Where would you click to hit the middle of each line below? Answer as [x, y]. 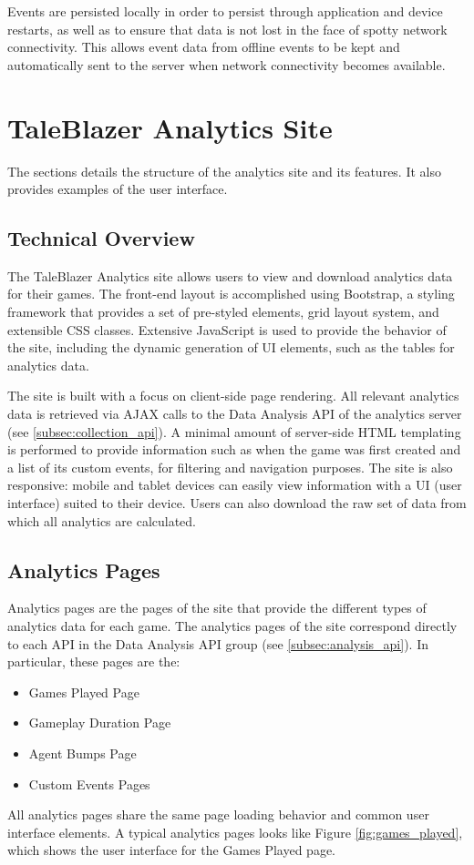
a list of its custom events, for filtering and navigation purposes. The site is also [230, 467]
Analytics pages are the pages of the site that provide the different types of [217, 608]
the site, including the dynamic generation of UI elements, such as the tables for [231, 347]
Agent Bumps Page [82, 753]
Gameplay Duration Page [100, 723]
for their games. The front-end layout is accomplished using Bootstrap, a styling [231, 294]
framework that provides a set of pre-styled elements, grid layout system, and [223, 312]
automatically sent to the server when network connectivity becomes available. [227, 64]
